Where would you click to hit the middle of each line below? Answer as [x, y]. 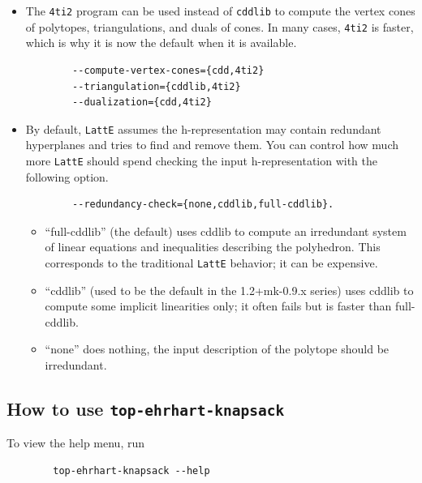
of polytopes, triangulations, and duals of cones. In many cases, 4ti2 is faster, [220, 26]
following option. [67, 176]
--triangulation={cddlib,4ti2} [157, 86]
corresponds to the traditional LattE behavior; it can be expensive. [211, 262]
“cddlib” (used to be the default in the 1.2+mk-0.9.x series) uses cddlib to [229, 290]
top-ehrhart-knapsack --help [131, 470]
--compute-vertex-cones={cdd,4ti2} [168, 70]
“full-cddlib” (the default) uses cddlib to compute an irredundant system [226, 231]
